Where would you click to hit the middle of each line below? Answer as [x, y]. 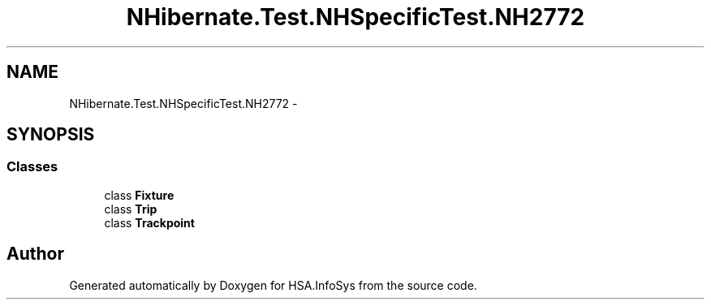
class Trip [131, 209]
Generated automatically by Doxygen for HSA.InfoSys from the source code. [273, 285]
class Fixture [139, 195]
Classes [32, 167]
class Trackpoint [149, 222]
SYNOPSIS [51, 135]
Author [35, 254]
